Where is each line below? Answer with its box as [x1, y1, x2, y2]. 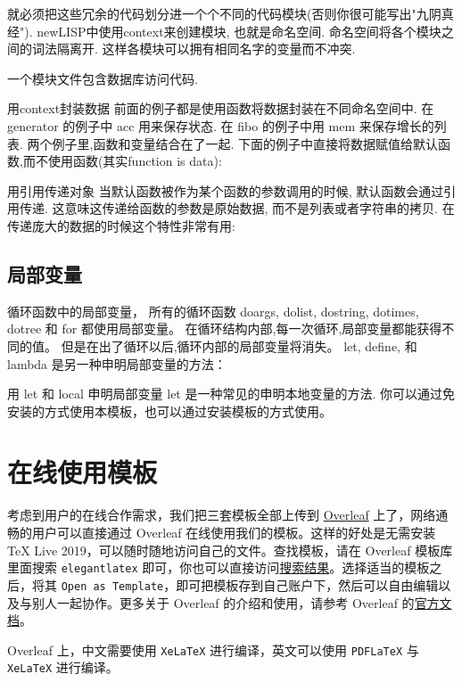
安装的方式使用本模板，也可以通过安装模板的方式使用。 [7, 401, 332, 420]
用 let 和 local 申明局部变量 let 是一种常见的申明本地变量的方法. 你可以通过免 [7, 384, 456, 403]
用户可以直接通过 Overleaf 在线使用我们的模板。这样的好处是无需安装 [31, 523, 436, 542]
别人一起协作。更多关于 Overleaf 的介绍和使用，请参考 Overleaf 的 [31, 593, 415, 612]
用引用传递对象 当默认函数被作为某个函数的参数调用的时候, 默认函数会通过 [7, 181, 444, 200]
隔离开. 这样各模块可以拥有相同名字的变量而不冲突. [56, 39, 356, 58]
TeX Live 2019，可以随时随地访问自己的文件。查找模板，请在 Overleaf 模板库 [7, 540, 453, 559]
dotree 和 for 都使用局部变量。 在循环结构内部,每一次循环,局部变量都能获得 [7, 319, 442, 338]
